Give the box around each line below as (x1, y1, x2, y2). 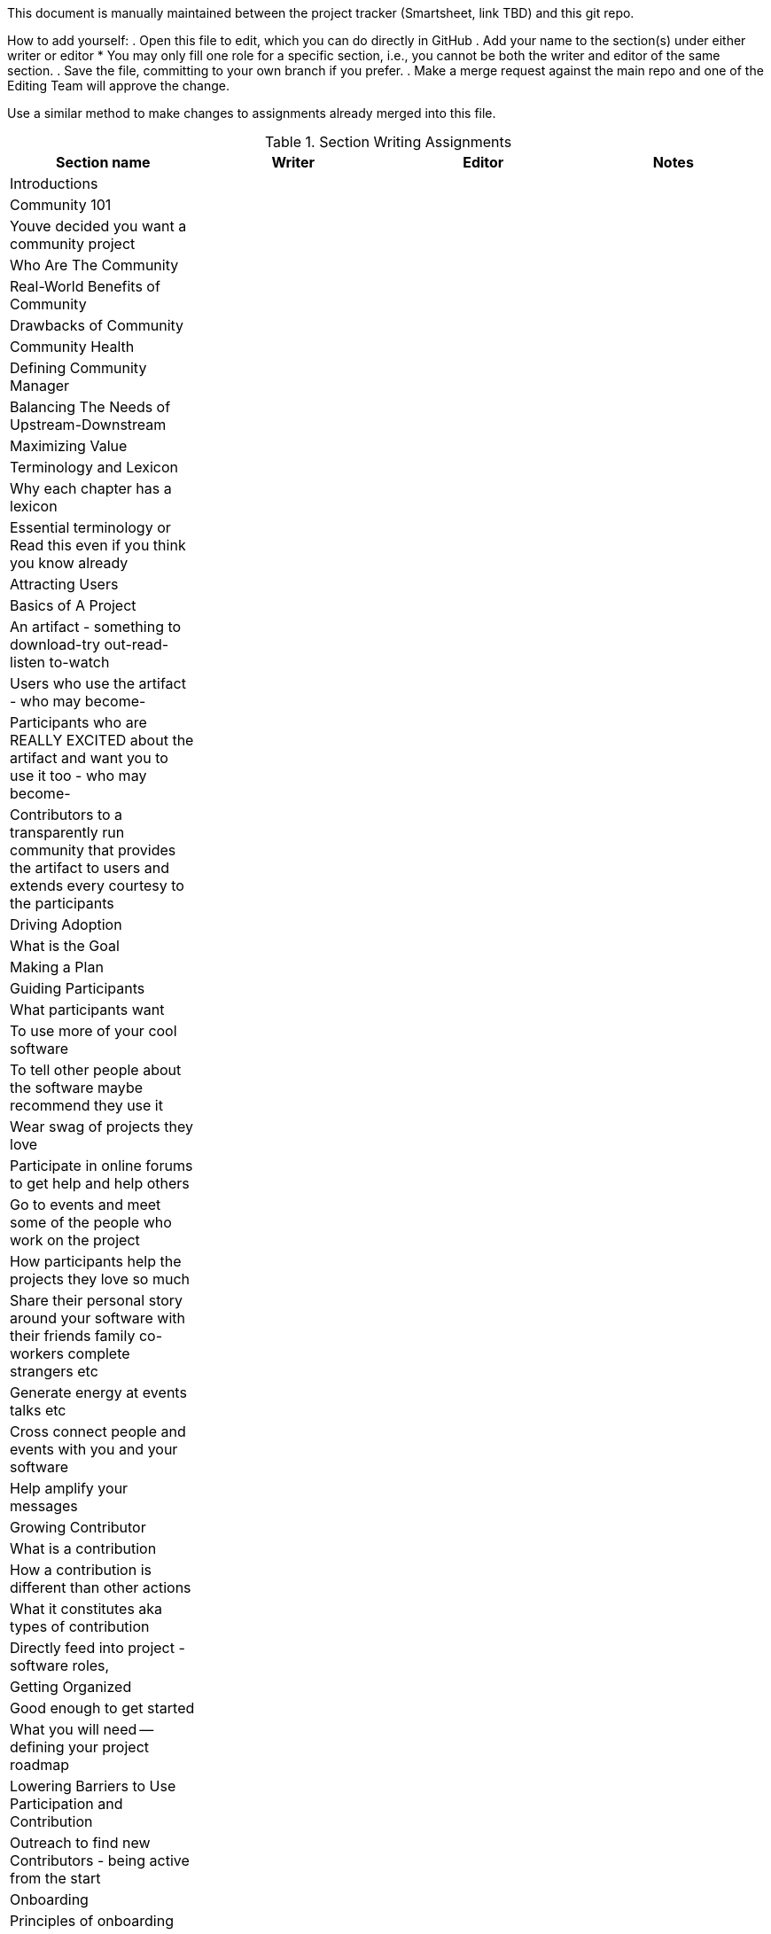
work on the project (10, 1231, 140, 1249)
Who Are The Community (10, 256, 179, 274)
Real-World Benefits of (10, 277, 160, 295)
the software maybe (10, 1079, 144, 1096)
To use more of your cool (10, 1022, 177, 1040)
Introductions (10, 175, 98, 192)
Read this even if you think (10, 536, 186, 554)
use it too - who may (10, 767, 147, 784)
